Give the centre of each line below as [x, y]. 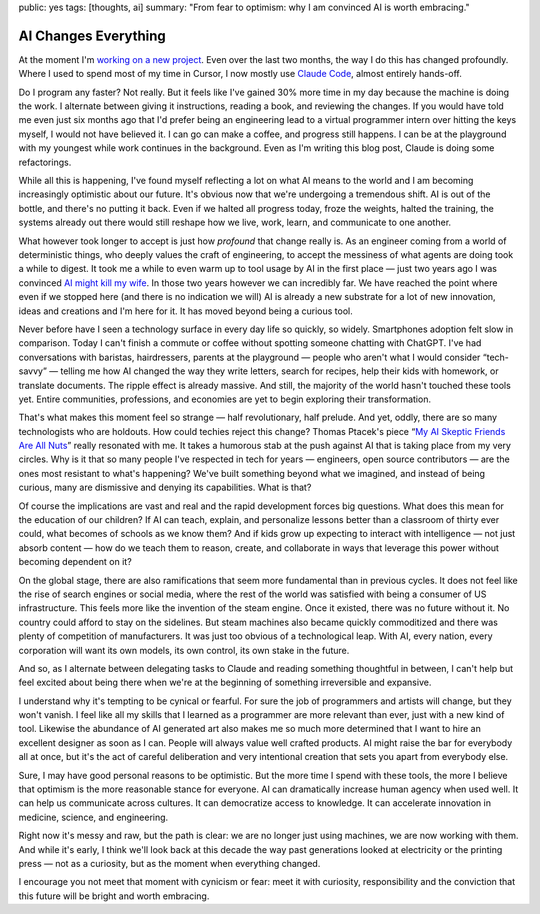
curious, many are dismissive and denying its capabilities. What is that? [165, 487]
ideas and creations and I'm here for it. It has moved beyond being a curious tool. [186, 311]
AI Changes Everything [92, 35]
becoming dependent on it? [75, 562]
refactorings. [45, 162]
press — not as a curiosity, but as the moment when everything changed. [169, 863]
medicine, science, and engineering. [93, 817]
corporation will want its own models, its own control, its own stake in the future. [184, 650]
